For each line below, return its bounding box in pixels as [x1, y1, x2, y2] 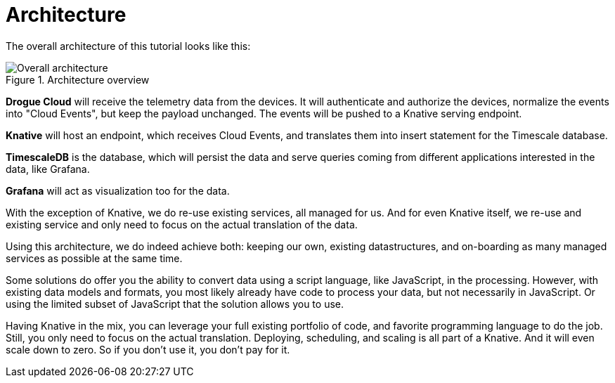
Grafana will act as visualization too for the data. [6, 184, 230, 197]
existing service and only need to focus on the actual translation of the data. [6, 218, 358, 231]
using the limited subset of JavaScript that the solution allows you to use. [6, 297, 344, 310]
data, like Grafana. [6, 162, 90, 175]
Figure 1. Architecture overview [6, 73, 150, 86]
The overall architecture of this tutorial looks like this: [6, 39, 251, 52]
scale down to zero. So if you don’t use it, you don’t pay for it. [6, 343, 290, 356]
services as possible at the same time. [6, 252, 183, 264]
